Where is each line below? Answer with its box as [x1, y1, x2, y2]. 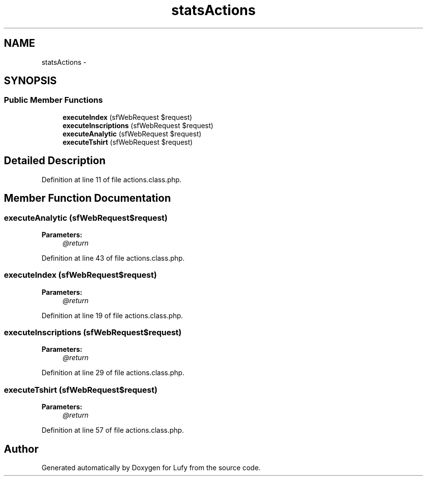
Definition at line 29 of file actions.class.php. [41, 368, 185, 377]
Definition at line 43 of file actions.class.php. [41, 253, 185, 262]
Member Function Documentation [4, 192, 171, 205]
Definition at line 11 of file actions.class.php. [41, 175, 182, 184]
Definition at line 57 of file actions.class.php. [41, 426, 184, 435]
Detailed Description [4, 154, 106, 167]
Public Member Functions [4, 95, 103, 105]
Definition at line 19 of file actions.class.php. [41, 311, 183, 320]
